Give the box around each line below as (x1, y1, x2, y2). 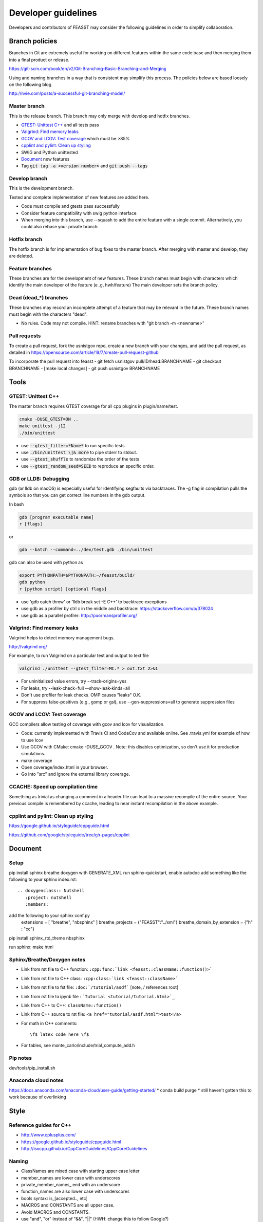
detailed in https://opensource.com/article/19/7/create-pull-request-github (9, 349, 159, 355)
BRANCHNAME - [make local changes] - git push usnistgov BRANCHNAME (9, 365, 160, 371)
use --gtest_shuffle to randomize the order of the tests (21, 456, 140, 462)
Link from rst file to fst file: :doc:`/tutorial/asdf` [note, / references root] (21, 984, 179, 990)
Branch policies (9, 37, 57, 45)
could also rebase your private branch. (21, 224, 99, 230)
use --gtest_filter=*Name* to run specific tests (21, 442, 125, 448)
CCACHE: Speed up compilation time (9, 784, 98, 790)
